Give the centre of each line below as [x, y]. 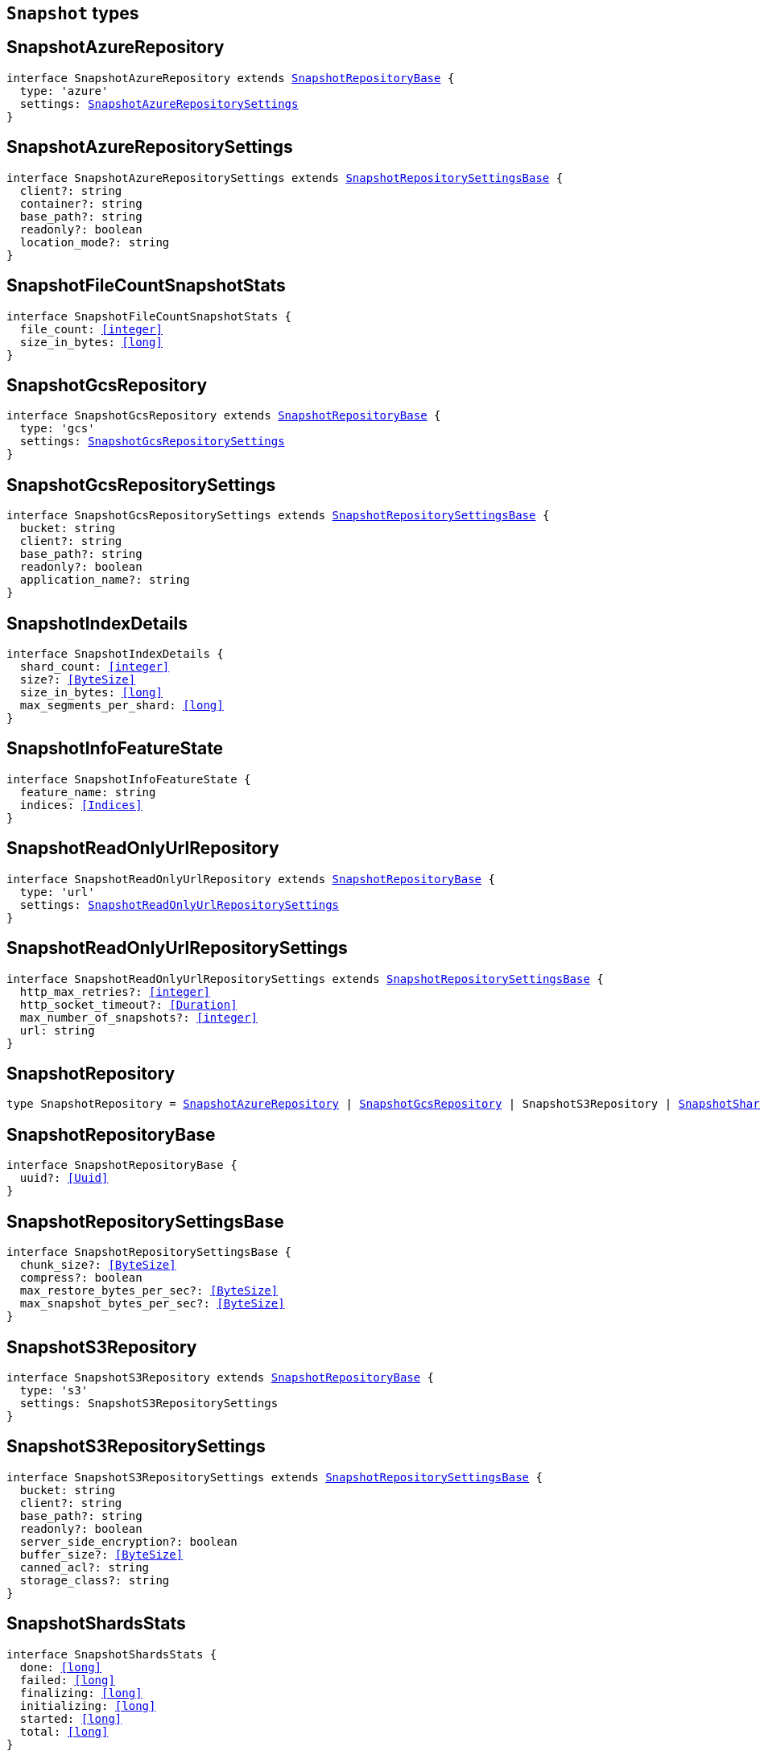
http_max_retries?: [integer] [115, 991]
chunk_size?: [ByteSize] [98, 1265]
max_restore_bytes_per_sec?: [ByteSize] [149, 1291]
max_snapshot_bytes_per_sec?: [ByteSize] [152, 1304]
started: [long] [71, 1718]
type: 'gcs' [57, 429]
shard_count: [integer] [95, 667]
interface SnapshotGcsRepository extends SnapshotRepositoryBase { [224, 416]
